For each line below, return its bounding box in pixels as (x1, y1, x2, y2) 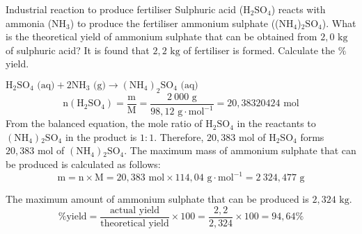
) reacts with (271, 2, 326, 16)
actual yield (109, 205, 160, 215)
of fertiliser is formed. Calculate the (183, 42, 336, 57)
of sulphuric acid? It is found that (6, 42, 150, 57)
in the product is (65, 129, 137, 144)
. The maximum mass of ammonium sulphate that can (124, 143, 356, 158)
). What (322, 15, 356, 30)
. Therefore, (154, 129, 204, 144)
